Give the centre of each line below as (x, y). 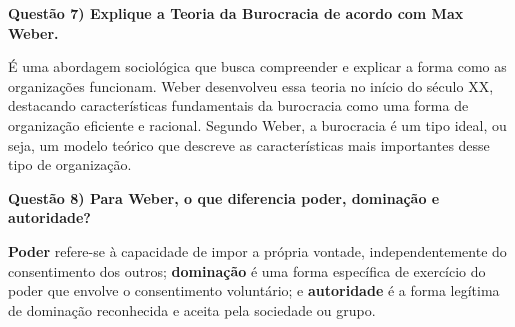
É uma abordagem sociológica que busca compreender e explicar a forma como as (257, 66)
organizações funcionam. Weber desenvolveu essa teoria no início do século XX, (251, 85)
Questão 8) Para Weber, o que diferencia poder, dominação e (224, 197)
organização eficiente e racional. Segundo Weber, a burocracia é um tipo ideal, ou (257, 124)
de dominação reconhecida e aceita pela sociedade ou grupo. (192, 309)
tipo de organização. (70, 164)
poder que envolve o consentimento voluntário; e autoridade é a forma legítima (254, 290)
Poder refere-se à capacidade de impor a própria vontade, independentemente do (257, 250)
